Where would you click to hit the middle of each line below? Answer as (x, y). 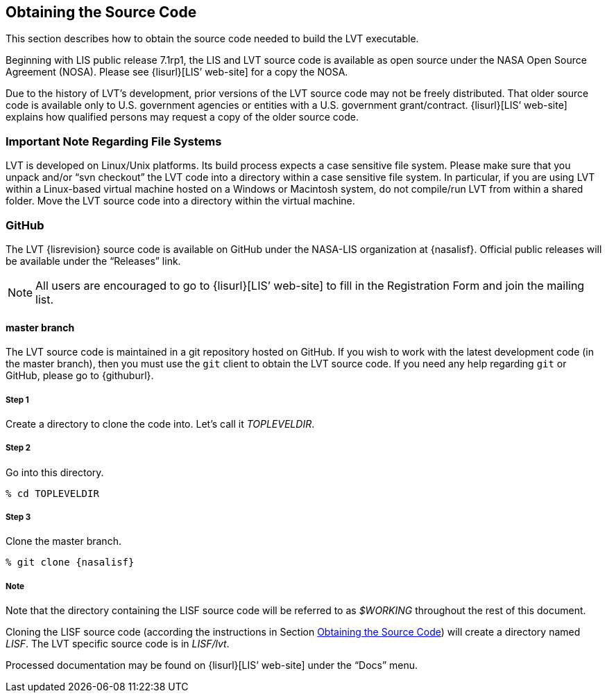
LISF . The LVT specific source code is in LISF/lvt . (118, 644)
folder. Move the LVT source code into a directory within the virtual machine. (180, 201)
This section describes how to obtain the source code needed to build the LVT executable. (212, 39)
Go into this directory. (55, 472)
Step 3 (18, 517)
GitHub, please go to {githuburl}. (80, 376)
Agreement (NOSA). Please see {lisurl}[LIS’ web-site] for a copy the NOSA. (177, 72)
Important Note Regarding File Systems (114, 141)
